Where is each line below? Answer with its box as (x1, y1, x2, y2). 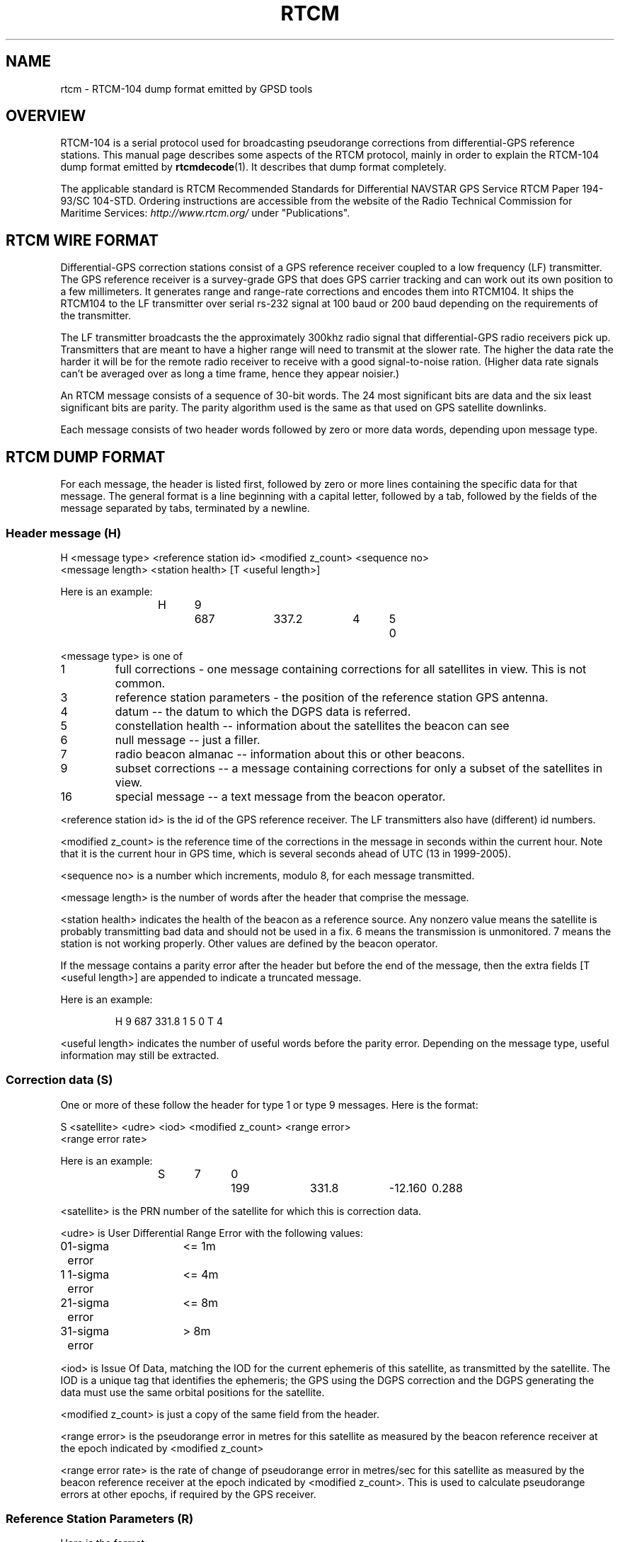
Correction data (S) (6, 1073, 113, 1087)
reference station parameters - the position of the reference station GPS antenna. (115, 690, 549, 704)
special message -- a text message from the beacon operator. (115, 789, 446, 804)
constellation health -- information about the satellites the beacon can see (115, 718, 510, 733)
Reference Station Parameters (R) (6, 1512, 194, 1526)
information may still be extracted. (60, 1049, 219, 1061)
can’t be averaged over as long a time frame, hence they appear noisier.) (60, 367, 400, 380)
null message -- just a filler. (115, 732, 260, 747)
